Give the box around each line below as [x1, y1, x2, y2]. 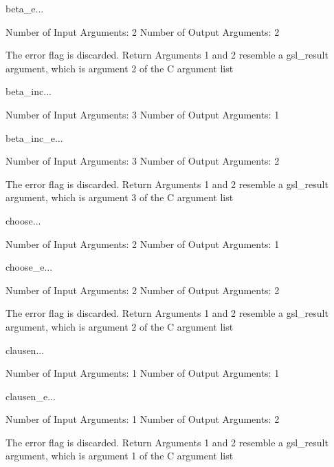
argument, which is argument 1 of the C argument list [5, 448, 234, 463]
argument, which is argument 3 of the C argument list [5, 190, 234, 205]
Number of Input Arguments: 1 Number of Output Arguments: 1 [5, 366, 280, 380]
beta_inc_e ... [5, 130, 63, 145]
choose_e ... [5, 260, 53, 274]
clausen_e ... [5, 388, 56, 403]
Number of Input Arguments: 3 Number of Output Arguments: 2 [5, 154, 280, 168]
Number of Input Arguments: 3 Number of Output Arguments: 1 [5, 107, 280, 121]
